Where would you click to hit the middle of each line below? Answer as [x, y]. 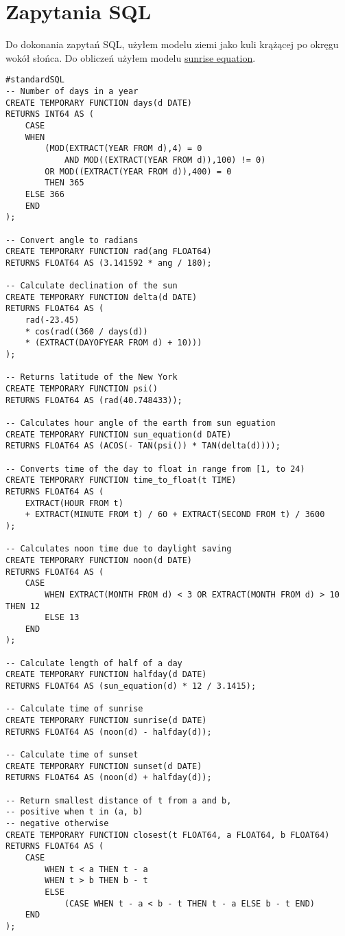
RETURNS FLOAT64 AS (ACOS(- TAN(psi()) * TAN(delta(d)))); [143, 446]
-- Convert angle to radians [72, 240]
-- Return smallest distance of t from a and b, [119, 800]
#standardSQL [35, 80]
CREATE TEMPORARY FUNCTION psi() [82, 389]
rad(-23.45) [52, 320]
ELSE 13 [62, 618]
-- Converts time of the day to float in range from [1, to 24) [155, 469]
